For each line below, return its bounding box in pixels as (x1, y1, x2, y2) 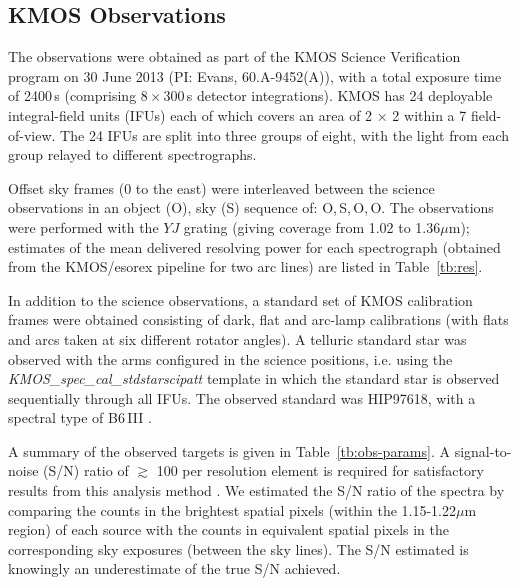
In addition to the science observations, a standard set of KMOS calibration (8, 289, 473, 310)
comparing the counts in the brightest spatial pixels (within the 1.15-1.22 (8, 499, 457, 520)
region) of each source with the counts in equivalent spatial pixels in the (8, 519, 449, 540)
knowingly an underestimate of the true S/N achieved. (8, 558, 341, 579)
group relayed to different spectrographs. (8, 144, 257, 165)
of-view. (8, 124, 56, 145)
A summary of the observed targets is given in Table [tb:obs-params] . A (8, 440, 451, 461)
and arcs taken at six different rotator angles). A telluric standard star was (8, 328, 467, 349)
